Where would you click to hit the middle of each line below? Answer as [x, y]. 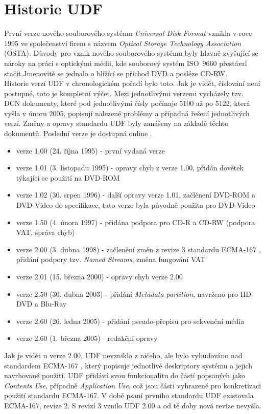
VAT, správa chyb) [45, 232]
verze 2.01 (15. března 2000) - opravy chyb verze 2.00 [99, 276]
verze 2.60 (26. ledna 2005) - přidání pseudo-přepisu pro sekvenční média [130, 321]
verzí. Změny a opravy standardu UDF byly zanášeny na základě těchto [116, 123]
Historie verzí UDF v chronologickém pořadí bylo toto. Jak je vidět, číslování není [132, 83]
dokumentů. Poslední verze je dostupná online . [78, 133]
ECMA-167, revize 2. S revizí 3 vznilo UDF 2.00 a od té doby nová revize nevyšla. [133, 405]
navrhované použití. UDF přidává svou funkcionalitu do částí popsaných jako [125, 375]
